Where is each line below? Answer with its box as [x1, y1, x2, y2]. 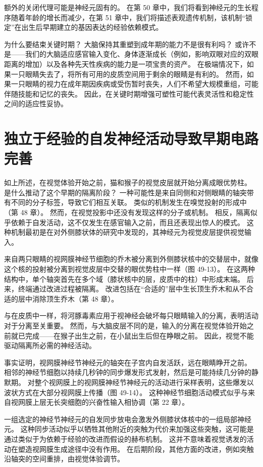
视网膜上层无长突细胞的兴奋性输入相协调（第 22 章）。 [11, 397, 189, 407]
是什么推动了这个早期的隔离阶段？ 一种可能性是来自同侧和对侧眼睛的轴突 [4, 187, 247, 197]
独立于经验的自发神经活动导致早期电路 [4, 128, 259, 149]
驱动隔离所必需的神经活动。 [4, 340, 96, 351]
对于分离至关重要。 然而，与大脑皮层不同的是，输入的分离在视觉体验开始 [4, 320, 247, 330]
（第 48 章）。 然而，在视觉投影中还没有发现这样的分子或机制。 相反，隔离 [4, 207, 250, 218]
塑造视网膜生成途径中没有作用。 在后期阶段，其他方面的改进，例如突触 [18, 443, 254, 454]
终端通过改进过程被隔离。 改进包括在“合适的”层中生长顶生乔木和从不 [18, 283, 246, 294]
